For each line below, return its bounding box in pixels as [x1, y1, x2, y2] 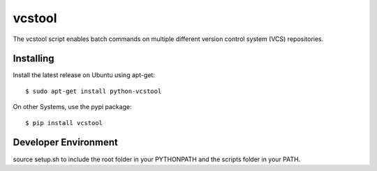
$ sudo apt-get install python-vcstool [25, 87, 162, 95]
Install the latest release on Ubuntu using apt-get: [13, 71, 155, 79]
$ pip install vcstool [25, 119, 103, 127]
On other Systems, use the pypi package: [13, 103, 132, 111]
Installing [13, 53, 55, 65]
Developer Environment [13, 136, 119, 149]
